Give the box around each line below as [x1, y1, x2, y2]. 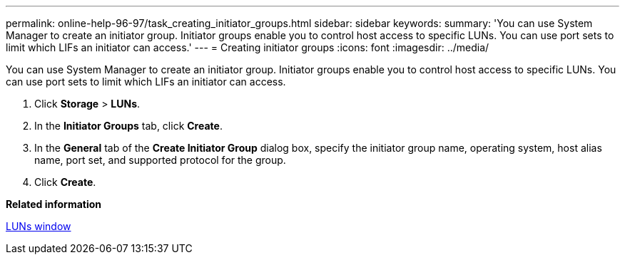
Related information [6, 198, 102, 210]
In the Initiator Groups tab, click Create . [34, 120, 223, 132]
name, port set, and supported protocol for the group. [34, 154, 286, 166]
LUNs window [6, 220, 71, 232]
